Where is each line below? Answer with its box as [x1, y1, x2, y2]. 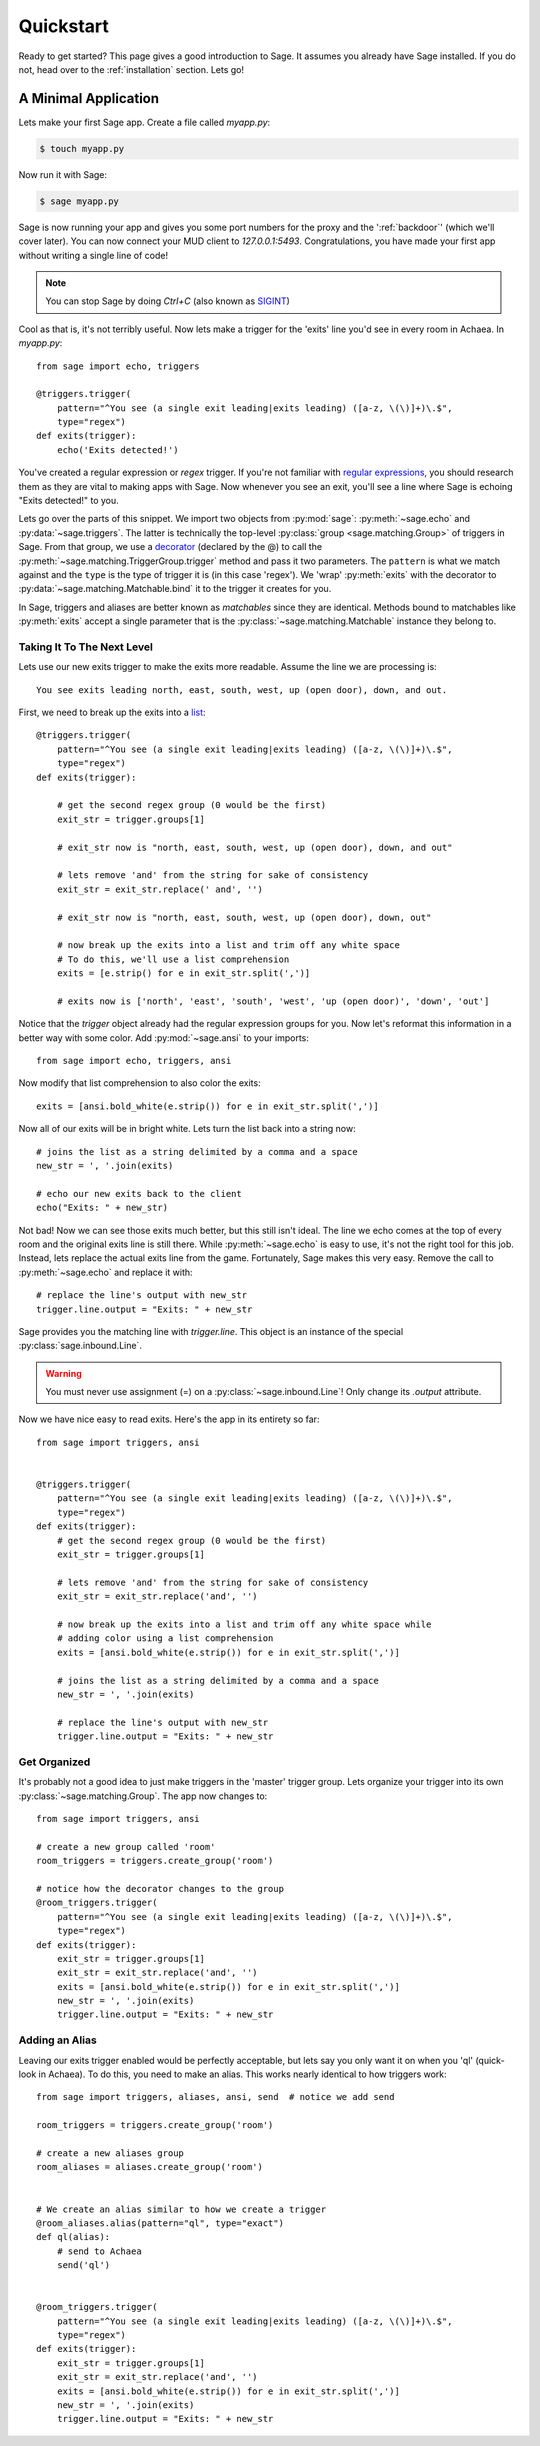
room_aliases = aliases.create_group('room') [36, 2161, 264, 2173]
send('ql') [56, 2260, 111, 2271]
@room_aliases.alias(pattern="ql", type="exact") [36, 2217, 285, 2229]
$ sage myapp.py [39, 195, 120, 207]
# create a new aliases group [36, 2147, 185, 2159]
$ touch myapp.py [39, 143, 125, 154]
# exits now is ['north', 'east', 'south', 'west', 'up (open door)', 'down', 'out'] [56, 995, 490, 1007]
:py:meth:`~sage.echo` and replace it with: [18, 1266, 194, 1278]
